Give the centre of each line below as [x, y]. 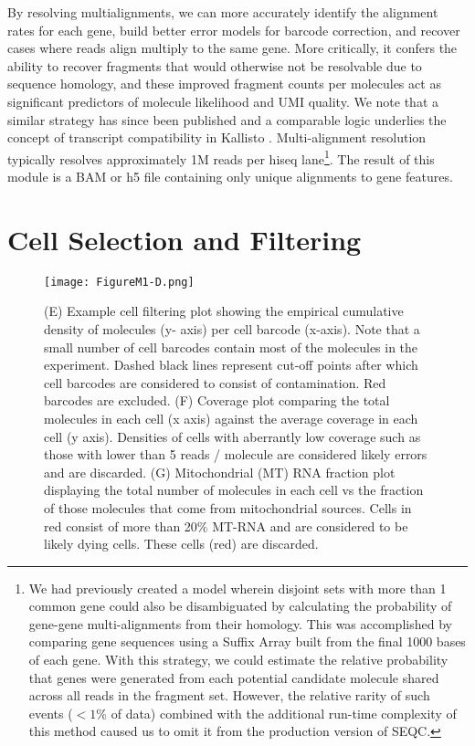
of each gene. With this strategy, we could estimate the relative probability [238, 660]
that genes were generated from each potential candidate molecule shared [234, 677]
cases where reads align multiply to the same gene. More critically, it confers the [232, 48]
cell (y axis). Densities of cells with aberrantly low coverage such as [232, 436]
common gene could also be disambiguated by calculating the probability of [240, 606]
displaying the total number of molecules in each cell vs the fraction [234, 490]
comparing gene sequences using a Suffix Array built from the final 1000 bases [247, 641]
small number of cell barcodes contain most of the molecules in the [231, 347]
